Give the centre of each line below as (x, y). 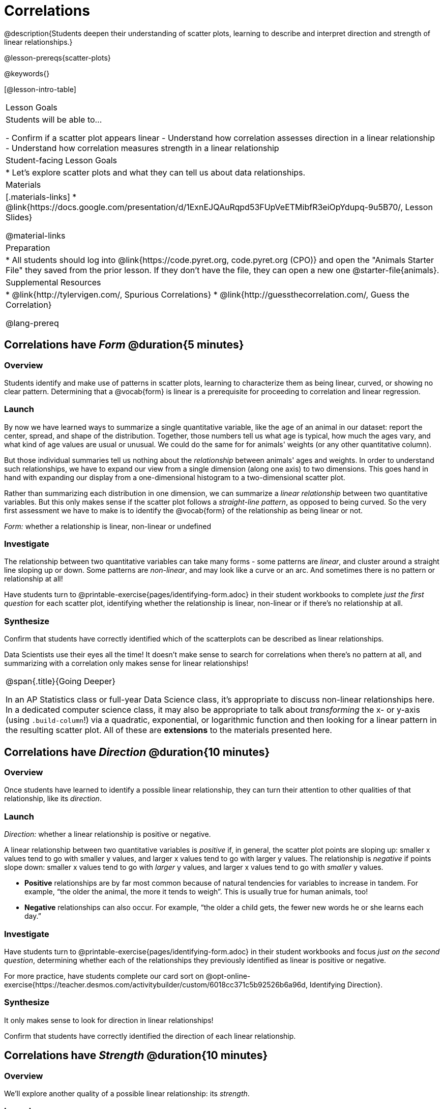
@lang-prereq (32, 323)
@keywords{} (27, 73)
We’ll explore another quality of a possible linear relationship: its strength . (127, 1093)
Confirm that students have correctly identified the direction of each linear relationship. (150, 1036)
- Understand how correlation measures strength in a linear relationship (142, 148)
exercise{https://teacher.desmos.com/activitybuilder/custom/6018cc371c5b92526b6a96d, (156, 984)
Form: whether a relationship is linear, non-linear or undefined (108, 526)
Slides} (19, 217)
